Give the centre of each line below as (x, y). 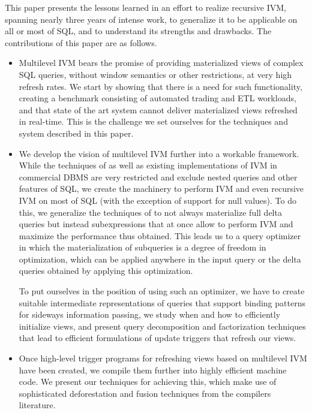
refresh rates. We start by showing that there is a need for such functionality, (160, 86)
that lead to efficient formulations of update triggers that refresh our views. (157, 338)
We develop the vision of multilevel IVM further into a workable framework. (159, 153)
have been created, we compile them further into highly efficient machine (153, 370)
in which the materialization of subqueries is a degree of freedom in (142, 247)
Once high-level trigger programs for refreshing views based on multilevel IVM (163, 358)
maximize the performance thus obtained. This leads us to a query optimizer (160, 235)
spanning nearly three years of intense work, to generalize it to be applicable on (151, 19)
